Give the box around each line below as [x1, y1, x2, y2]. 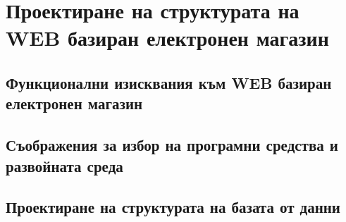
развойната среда [6, 154, 123, 176]
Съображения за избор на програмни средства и [6, 134, 338, 156]
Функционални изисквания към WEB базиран [6, 71, 332, 93]
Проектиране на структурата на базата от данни [6, 196, 340, 218]
